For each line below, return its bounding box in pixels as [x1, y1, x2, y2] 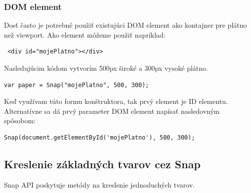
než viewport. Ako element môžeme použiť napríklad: [4, 29, 166, 40]
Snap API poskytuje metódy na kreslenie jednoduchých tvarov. [4, 179, 195, 190]
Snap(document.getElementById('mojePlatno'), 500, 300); [4, 134, 195, 141]
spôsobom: [4, 115, 36, 126]
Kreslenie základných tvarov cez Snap [4, 156, 201, 171]
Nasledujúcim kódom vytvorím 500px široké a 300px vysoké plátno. [4, 63, 208, 73]
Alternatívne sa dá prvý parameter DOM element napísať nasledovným [4, 105, 220, 116]
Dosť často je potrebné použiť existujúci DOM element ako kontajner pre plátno [4, 20, 247, 30]
